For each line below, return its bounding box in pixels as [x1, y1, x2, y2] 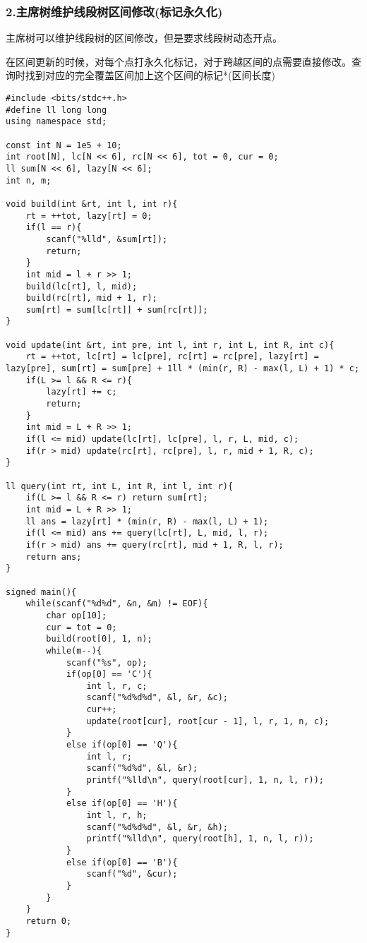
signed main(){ [6, 587, 77, 597]
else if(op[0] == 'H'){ [66, 798, 178, 809]
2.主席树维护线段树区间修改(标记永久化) [6, 2, 223, 20]
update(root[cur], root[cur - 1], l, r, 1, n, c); [86, 716, 330, 726]
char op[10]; [46, 610, 107, 620]
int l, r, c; [86, 680, 148, 691]
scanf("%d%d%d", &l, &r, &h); [86, 822, 228, 832]
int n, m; [6, 175, 52, 186]
